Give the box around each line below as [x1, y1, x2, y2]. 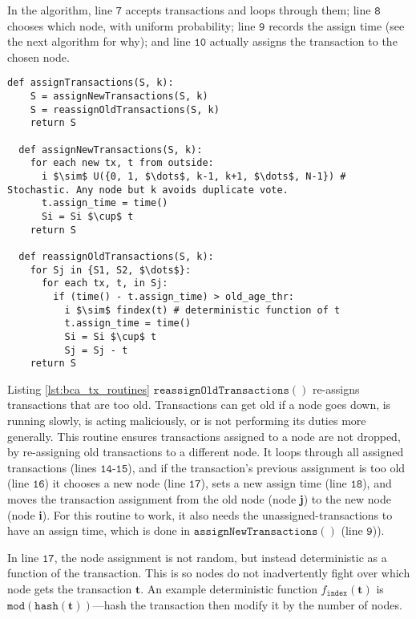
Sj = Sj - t [64, 344, 128, 356]
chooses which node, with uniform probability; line [7, 17, 256, 34]
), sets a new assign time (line [200, 475, 347, 492]
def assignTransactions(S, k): [7, 77, 174, 89]
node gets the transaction [7, 580, 132, 597]
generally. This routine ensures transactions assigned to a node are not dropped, [7, 427, 401, 444]
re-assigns [312, 380, 360, 397]
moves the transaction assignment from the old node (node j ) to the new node [7, 490, 391, 507]
